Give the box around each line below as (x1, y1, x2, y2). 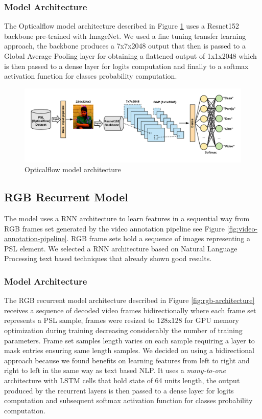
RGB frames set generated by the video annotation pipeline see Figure (4, 223, 225, 234)
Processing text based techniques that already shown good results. (4, 253, 212, 264)
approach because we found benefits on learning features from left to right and (4, 355, 250, 365)
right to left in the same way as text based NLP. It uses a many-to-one (4, 365, 226, 376)
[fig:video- (227, 223, 258, 234)
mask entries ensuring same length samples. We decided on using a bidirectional (4, 345, 254, 356)
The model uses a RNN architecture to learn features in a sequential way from (4, 213, 250, 224)
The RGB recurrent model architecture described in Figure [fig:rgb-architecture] (4, 295, 255, 306)
